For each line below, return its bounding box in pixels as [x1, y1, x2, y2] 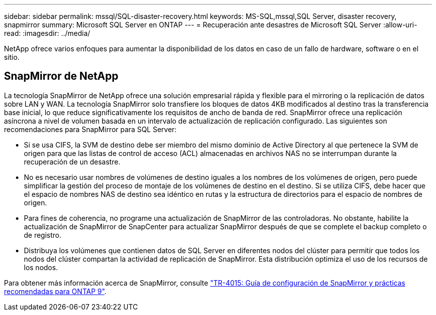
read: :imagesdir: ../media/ [4, 29, 91, 37]
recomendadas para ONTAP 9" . [4, 287, 107, 296]
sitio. [4, 53, 20, 61]
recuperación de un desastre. [24, 157, 120, 166]
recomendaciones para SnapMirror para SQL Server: [4, 125, 177, 134]
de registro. [24, 230, 62, 239]
